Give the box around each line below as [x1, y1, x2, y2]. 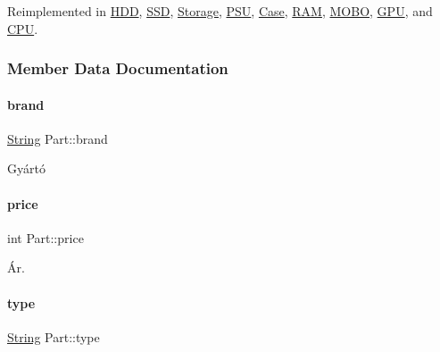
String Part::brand [7, 129, 108, 147]
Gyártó [7, 159, 46, 178]
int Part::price [7, 228, 84, 247]
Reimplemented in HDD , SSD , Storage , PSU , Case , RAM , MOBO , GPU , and [7, 2, 433, 20]
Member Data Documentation [7, 57, 228, 80]
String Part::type [7, 327, 100, 346]
